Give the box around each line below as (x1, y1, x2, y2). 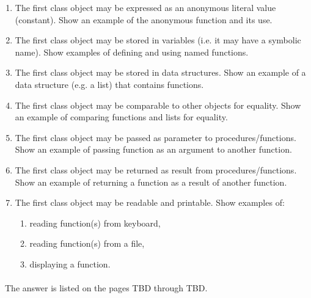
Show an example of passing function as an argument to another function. (15, 143, 292, 156)
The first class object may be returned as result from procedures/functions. (15, 163, 297, 176)
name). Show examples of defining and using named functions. (15, 45, 249, 58)
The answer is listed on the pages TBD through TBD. (4, 282, 208, 294)
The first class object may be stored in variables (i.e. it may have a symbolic (15, 34, 301, 46)
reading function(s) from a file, (29, 237, 145, 250)
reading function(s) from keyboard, (29, 216, 161, 229)
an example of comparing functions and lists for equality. (15, 111, 228, 123)
